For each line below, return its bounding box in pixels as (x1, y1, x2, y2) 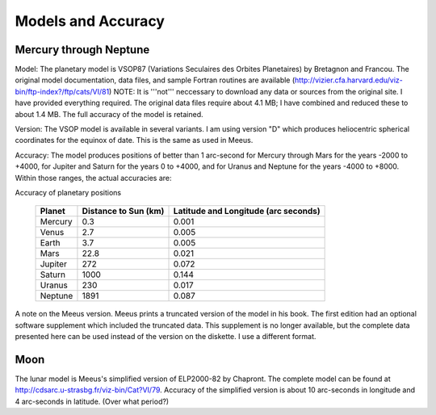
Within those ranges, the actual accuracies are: (15, 173, 173, 182)
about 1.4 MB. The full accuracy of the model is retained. (15, 109, 203, 119)
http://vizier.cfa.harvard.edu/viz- (295, 75, 404, 85)
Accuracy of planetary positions (15, 187, 121, 197)
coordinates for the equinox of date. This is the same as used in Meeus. (15, 136, 254, 145)
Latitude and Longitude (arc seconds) (173, 206, 321, 217)
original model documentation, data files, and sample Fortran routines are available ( (15, 75, 296, 85)
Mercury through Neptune (15, 43, 150, 57)
